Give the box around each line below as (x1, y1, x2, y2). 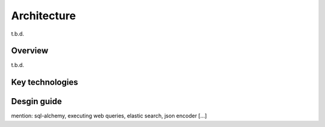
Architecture (11, 9, 76, 22)
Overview (11, 46, 49, 56)
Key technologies (11, 77, 78, 87)
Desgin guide (11, 96, 63, 107)
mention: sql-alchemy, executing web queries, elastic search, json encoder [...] (11, 112, 207, 120)
